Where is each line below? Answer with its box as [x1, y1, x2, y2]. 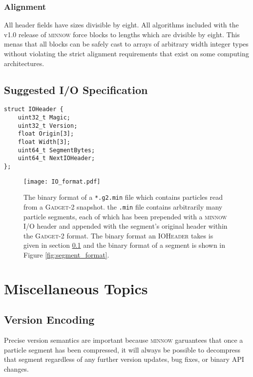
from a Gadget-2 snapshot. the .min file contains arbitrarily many [23, 201, 223, 212]
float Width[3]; [18, 139, 71, 146]
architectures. [4, 58, 44, 68]
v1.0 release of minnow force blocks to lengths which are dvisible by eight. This [4, 29, 240, 39]
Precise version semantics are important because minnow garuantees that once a [4, 335, 243, 345]
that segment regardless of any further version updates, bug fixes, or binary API [4, 354, 244, 364]
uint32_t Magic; [18, 114, 71, 121]
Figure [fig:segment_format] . [23, 249, 109, 259]
